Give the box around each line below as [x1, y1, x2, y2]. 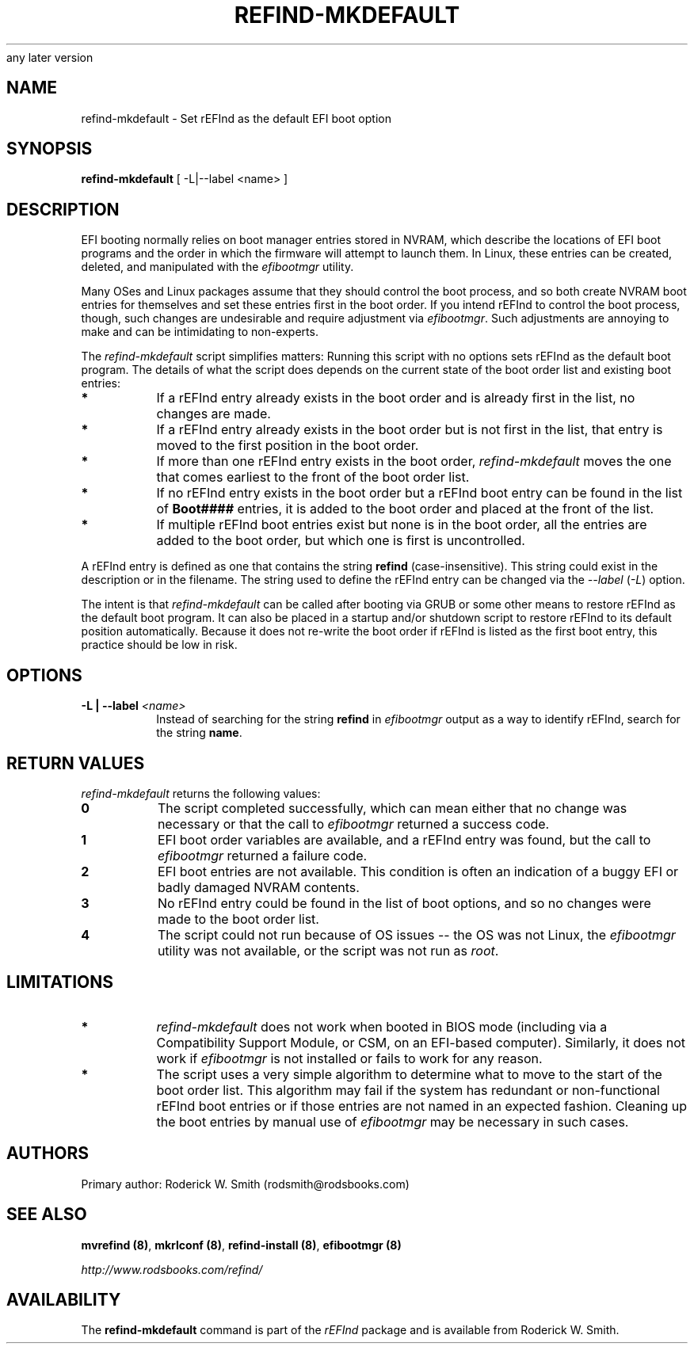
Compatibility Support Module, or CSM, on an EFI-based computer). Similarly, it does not [156, 1034, 686, 1051]
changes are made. [156, 406, 271, 422]
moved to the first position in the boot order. [156, 437, 419, 454]
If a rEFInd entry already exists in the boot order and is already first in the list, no [156, 390, 635, 406]
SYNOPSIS [6, 139, 93, 159]
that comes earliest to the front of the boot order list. [156, 469, 470, 486]
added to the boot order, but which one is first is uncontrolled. [156, 532, 525, 549]
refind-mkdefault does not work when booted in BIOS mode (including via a [156, 1018, 608, 1035]
